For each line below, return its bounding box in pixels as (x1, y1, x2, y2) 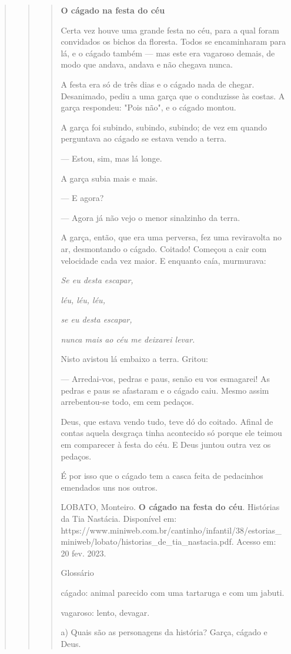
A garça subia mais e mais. (61, 172, 158, 184)
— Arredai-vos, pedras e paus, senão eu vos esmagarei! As (61, 373, 270, 385)
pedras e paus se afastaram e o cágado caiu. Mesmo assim (61, 384, 269, 396)
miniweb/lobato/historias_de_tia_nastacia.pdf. (61, 535, 234, 548)
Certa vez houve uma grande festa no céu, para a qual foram (61, 24, 279, 36)
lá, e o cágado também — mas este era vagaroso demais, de (61, 46, 275, 59)
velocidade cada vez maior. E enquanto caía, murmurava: (61, 254, 266, 266)
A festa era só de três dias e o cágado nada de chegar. (61, 78, 255, 90)
